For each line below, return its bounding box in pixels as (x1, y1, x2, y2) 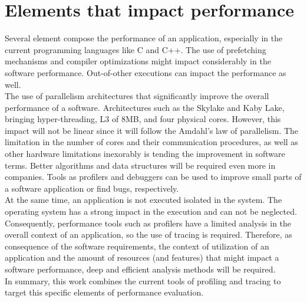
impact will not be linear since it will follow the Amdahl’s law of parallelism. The (5, 124, 299, 136)
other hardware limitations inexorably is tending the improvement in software (5, 147, 285, 160)
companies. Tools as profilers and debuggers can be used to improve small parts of (5, 170, 302, 183)
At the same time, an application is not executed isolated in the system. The (5, 193, 282, 206)
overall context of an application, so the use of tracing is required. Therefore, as (5, 228, 292, 241)
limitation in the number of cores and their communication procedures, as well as (5, 136, 298, 148)
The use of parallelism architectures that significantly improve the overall (5, 90, 269, 102)
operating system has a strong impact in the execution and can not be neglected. (5, 205, 297, 218)
